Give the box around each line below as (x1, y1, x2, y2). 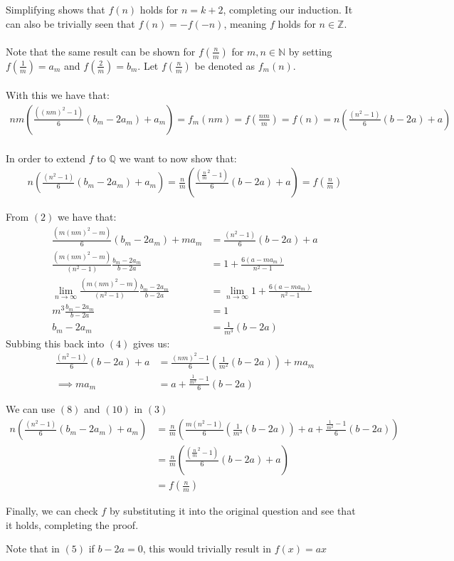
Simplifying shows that (6, 2, 105, 16)
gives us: (132, 335, 170, 350)
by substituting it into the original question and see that (109, 503, 356, 518)
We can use (6, 402, 56, 416)
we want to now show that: (119, 150, 237, 165)
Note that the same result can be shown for (6, 43, 196, 58)
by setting (288, 43, 332, 58)
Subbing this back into (6, 335, 105, 350)
